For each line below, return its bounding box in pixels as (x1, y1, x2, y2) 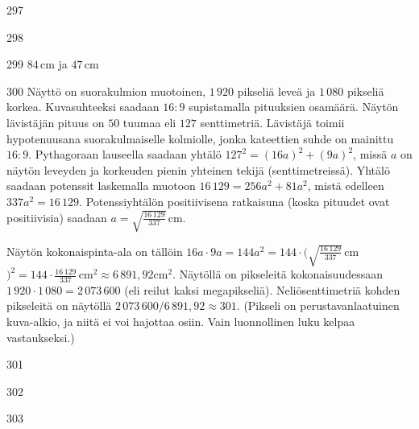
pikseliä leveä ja (237, 82, 316, 99)
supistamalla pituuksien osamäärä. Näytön (189, 98, 399, 115)
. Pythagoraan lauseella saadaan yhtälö (28, 146, 222, 163)
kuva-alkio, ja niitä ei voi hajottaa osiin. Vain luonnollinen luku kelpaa (6, 313, 355, 330)
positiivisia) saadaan (6, 208, 107, 225)
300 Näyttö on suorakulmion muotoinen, (6, 82, 206, 99)
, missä (353, 146, 388, 163)
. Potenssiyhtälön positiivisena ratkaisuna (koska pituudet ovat (79, 192, 390, 209)
